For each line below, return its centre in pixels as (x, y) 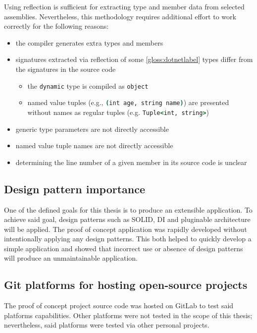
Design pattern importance (75, 189)
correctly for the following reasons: (56, 26)
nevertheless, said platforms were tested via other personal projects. (107, 325)
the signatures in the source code (66, 69)
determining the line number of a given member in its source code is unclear (131, 162)
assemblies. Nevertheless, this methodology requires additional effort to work (120, 16)
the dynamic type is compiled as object (88, 85)
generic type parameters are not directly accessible (92, 129)
